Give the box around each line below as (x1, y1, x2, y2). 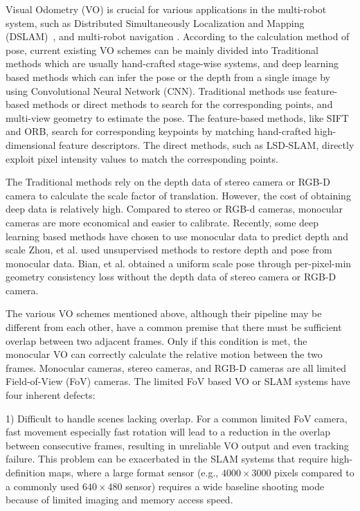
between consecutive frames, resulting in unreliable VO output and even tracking (6, 438, 349, 452)
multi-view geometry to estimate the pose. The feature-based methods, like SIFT (6, 110, 349, 125)
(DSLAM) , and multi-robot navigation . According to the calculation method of (6, 29, 350, 44)
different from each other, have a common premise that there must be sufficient (6, 320, 342, 334)
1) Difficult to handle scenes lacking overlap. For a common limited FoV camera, (6, 411, 348, 425)
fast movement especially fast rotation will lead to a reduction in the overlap (6, 424, 330, 439)
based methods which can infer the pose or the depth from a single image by (6, 69, 331, 84)
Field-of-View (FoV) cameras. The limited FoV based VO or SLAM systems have (6, 374, 350, 388)
